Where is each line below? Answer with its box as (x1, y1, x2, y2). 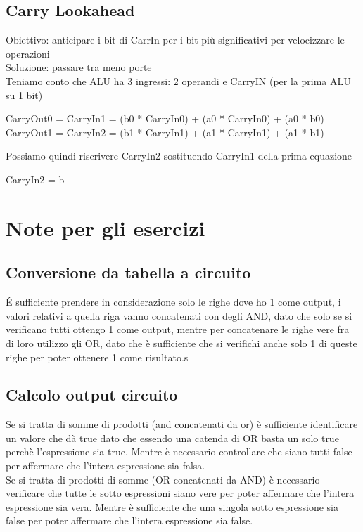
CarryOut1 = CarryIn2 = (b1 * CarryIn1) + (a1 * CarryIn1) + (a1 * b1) (6, 124, 324, 139)
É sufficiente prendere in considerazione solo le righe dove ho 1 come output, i (6, 294, 341, 309)
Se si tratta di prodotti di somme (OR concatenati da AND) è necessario (6, 472, 320, 486)
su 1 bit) (6, 87, 43, 102)
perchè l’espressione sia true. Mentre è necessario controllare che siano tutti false (6, 444, 352, 459)
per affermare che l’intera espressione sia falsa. (6, 458, 205, 473)
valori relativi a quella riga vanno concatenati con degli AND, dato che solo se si (6, 308, 352, 323)
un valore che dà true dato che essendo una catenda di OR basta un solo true (6, 430, 339, 445)
